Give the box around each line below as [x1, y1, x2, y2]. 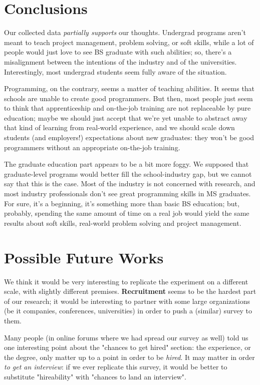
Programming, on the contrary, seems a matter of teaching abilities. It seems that [4, 83, 255, 94]
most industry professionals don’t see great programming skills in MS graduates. [4, 188, 251, 199]
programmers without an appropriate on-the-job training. [4, 142, 180, 152]
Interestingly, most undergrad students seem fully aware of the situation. [4, 66, 227, 77]
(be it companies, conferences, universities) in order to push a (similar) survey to [4, 305, 252, 316]
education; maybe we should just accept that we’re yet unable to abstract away [4, 112, 247, 123]
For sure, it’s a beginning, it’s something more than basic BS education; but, [4, 198, 239, 208]
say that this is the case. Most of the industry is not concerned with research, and [4, 178, 255, 189]
